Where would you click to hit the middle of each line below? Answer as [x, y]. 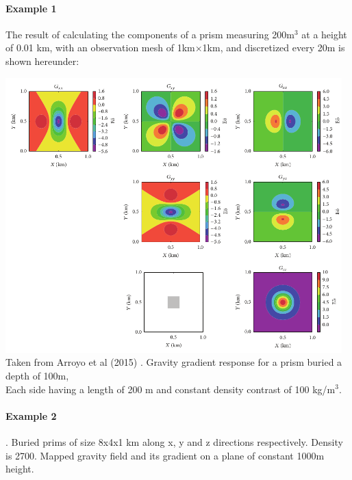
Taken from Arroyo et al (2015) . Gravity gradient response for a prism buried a [174, 362]
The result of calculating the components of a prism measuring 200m [150, 34]
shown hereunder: [42, 61]
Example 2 [31, 415]
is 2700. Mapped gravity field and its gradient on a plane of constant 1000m [165, 455]
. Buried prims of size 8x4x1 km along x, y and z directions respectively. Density [174, 441]
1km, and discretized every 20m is [274, 48]
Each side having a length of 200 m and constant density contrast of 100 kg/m [171, 389]
